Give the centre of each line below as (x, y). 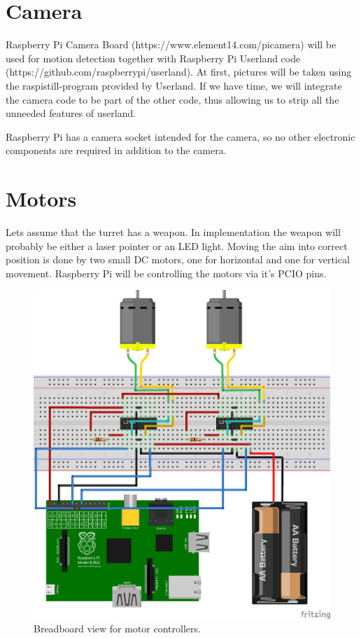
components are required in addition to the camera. (116, 150)
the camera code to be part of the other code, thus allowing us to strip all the (172, 99)
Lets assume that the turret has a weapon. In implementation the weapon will (173, 232)
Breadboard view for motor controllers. (117, 629)
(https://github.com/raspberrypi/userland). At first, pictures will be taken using (179, 72)
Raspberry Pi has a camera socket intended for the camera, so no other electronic (180, 136)
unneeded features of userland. (71, 113)
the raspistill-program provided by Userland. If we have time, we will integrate (174, 85)
